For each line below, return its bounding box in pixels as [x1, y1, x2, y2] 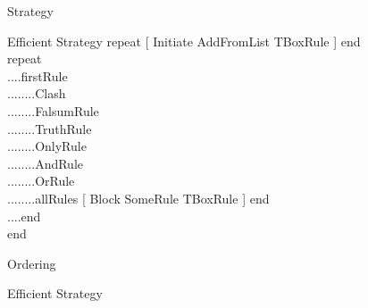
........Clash [7, 84, 66, 103]
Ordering [7, 254, 56, 272]
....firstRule [7, 66, 68, 85]
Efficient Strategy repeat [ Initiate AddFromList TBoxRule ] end [7, 31, 361, 50]
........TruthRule [7, 119, 92, 137]
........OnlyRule [7, 137, 87, 155]
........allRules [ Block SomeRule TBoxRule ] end [7, 188, 270, 207]
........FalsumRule [7, 101, 99, 120]
